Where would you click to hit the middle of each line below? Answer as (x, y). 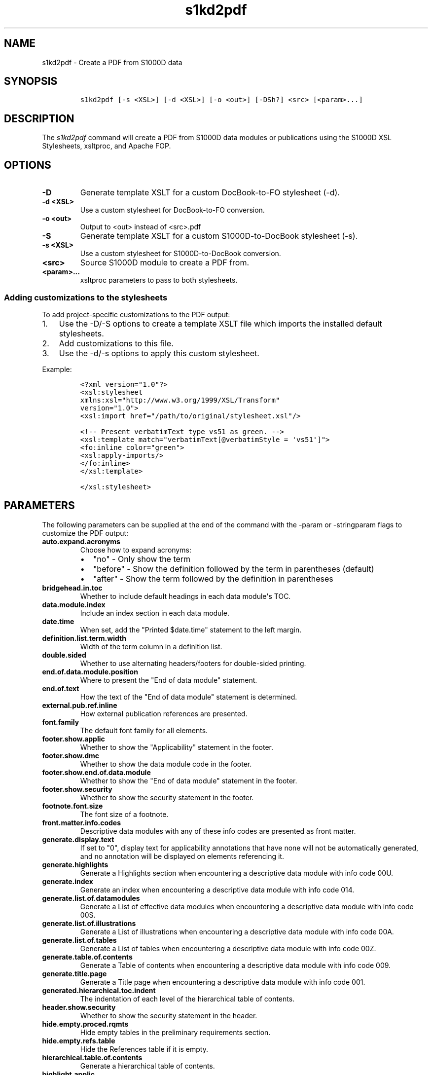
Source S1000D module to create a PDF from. (165, 263)
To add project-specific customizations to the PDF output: (136, 314)
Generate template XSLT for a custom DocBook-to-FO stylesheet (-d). (210, 193)
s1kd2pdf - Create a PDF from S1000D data (112, 62)
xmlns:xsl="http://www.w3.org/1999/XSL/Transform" (180, 400)
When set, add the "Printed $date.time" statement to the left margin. (191, 630)
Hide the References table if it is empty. (144, 1049)
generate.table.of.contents (87, 957)
